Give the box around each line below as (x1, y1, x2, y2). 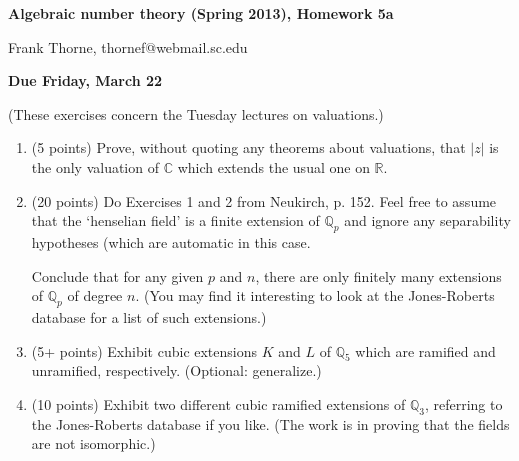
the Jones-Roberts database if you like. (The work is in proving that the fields (31, 413, 510, 434)
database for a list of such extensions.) (31, 306, 267, 327)
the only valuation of (31, 156, 159, 177)
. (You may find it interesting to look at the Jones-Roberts (135, 285, 495, 306)
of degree (67, 285, 123, 306)
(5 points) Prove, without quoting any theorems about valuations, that (31, 137, 466, 158)
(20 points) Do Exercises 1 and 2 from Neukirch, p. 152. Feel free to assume (31, 190, 497, 211)
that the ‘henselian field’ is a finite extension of (31, 210, 320, 231)
